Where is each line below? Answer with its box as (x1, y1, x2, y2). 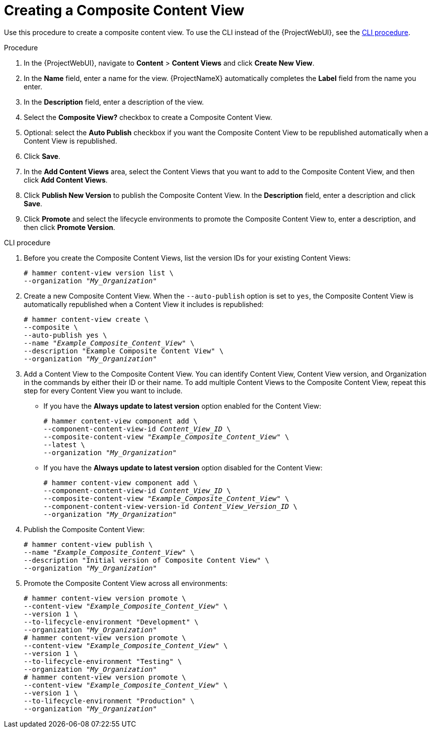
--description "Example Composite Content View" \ (24, 347, 224, 355)
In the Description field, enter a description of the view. (24, 97, 204, 106)
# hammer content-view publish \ (24, 540, 153, 548)
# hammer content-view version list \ (24, 269, 174, 277)
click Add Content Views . (24, 175, 108, 184)
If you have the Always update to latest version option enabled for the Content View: (43, 401, 321, 410)
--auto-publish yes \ (24, 331, 107, 339)
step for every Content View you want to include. (24, 386, 183, 395)
